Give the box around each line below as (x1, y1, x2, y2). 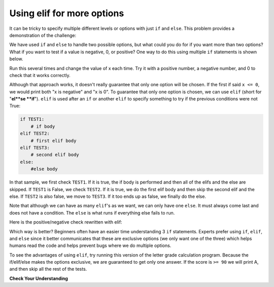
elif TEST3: (20, 145, 50, 151)
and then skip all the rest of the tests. (9, 266, 87, 272)
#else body (30, 166, 58, 172)
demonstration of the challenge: (9, 32, 76, 38)
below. (9, 56, 23, 62)
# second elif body (30, 152, 80, 158)
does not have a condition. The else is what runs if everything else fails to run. (9, 209, 175, 216)
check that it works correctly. (9, 72, 71, 78)
